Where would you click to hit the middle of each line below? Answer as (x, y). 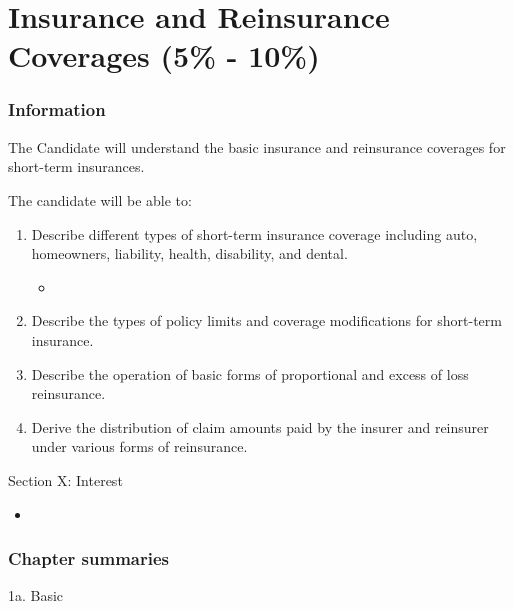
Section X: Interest (65, 479)
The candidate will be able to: (100, 199)
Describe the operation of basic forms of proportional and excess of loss (250, 373)
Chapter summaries (88, 558)
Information (57, 109)
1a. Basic (36, 595)
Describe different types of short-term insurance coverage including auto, (254, 233)
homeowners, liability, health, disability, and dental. (189, 253)
